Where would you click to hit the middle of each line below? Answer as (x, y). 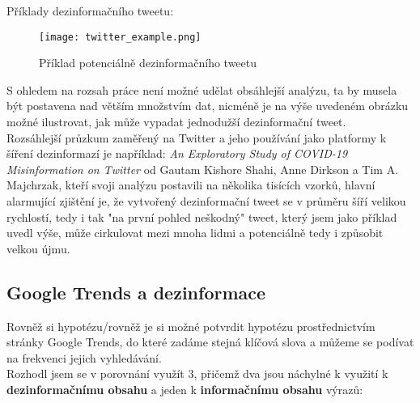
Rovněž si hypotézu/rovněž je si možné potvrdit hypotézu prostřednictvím (191, 326)
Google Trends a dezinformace (136, 292)
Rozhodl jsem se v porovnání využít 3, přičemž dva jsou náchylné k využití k (197, 373)
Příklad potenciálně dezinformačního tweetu (148, 63)
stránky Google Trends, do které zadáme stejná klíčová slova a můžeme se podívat (210, 342)
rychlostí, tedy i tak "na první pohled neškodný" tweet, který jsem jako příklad (202, 216)
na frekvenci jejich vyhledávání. (84, 357)
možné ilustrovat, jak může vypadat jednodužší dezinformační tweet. (176, 122)
